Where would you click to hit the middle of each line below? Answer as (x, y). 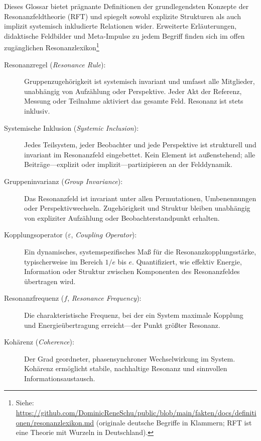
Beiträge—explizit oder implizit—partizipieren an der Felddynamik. (128, 164)
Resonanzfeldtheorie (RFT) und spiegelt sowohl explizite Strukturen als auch (122, 16)
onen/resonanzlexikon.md (55, 422)
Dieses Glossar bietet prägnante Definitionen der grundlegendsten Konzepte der (126, 6)
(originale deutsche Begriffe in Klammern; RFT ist (174, 422)
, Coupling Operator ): (104, 235)
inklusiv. (37, 111)
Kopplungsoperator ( (36, 235)
